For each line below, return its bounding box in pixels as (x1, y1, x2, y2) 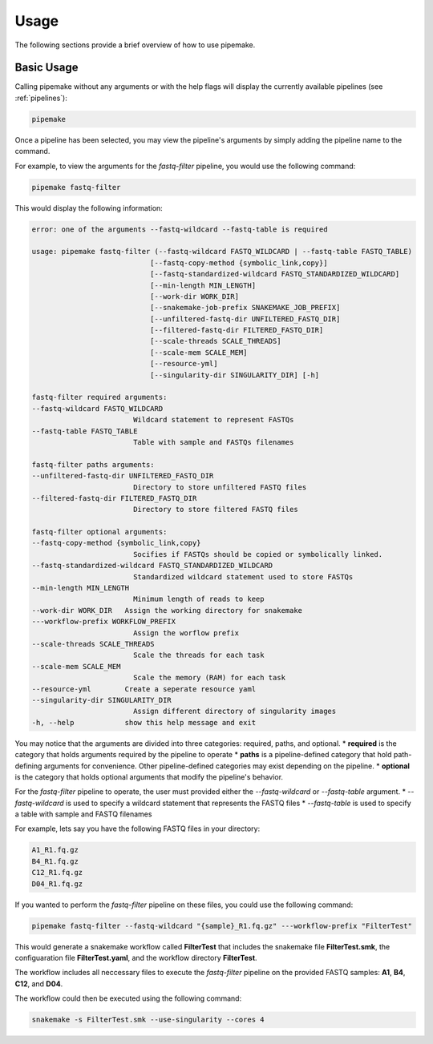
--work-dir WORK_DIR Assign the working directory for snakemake (31, 606, 303, 615)
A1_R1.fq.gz (31, 845, 79, 855)
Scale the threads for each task (132, 651, 265, 660)
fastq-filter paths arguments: (31, 460, 156, 469)
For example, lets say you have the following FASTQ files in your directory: (14, 824, 261, 833)
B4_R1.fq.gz (31, 857, 79, 865)
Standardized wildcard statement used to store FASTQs (132, 572, 354, 581)
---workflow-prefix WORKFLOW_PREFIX (31, 617, 176, 627)
